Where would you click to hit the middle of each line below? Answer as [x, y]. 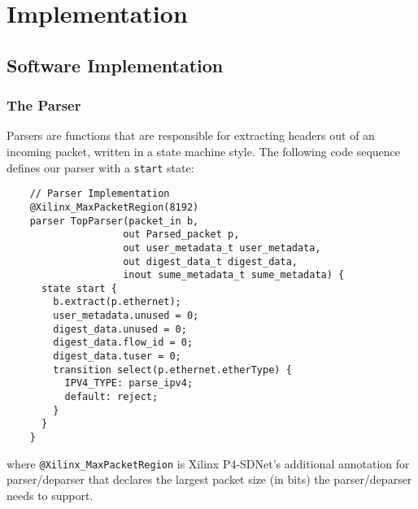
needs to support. [50, 495]
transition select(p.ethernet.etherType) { [172, 370]
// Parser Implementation [100, 194]
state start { [79, 288]
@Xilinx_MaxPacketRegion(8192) [114, 207]
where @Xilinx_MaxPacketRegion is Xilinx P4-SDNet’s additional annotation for [208, 463]
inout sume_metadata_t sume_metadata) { [234, 275]
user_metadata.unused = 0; [126, 316]
